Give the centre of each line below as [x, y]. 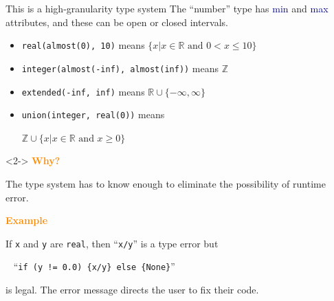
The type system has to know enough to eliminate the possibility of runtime [166, 183]
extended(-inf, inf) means [83, 91]
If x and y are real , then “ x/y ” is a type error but [112, 243]
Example [27, 220]
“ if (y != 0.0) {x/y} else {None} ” [94, 266]
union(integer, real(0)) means [93, 114]
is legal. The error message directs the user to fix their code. [132, 290]
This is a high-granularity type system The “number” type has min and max [167, 8]
